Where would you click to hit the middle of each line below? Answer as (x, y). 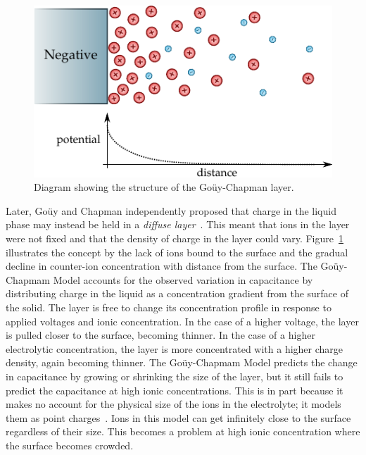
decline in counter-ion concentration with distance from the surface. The (162, 266)
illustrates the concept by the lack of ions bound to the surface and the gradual (177, 252)
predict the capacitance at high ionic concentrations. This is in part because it (175, 390)
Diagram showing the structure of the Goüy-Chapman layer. (164, 187)
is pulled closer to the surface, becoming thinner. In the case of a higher (160, 335)
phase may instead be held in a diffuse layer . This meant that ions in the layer (178, 224)
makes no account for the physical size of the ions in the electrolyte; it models (173, 404)
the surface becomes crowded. (70, 445)
